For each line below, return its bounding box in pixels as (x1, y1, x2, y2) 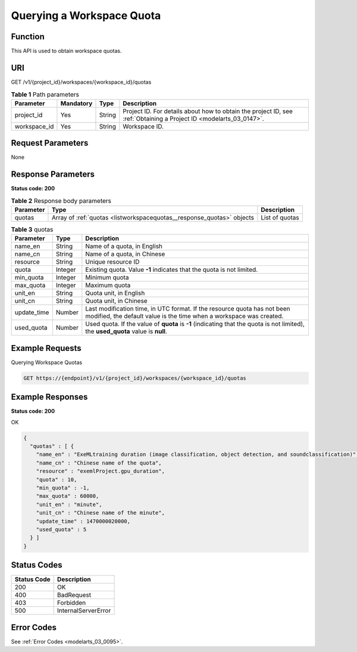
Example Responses (11, 392, 88, 402)
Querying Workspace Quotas (11, 359, 83, 366)
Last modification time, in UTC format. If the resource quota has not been (85, 305, 291, 313)
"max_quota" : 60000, (36, 493, 99, 500)
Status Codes (11, 560, 62, 570)
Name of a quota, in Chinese (85, 250, 165, 258)
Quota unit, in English (85, 289, 145, 297)
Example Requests (11, 343, 82, 353)
